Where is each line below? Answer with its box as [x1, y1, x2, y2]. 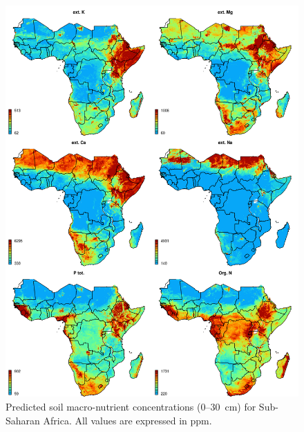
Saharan [6, 413, 40, 427]
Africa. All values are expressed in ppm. [43, 413, 212, 427]
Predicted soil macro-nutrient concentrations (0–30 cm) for [6, 399, 256, 413]
